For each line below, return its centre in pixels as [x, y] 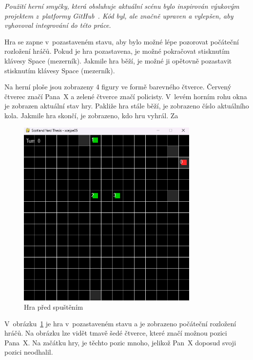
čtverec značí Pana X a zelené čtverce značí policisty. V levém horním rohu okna [126, 96]
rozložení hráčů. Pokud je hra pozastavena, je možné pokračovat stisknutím [117, 51]
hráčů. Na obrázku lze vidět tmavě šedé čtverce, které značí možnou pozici [116, 333]
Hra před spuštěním [54, 307]
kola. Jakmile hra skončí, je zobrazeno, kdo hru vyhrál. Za [91, 115]
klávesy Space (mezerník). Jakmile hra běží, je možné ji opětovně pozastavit [118, 60]
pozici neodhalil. [29, 352]
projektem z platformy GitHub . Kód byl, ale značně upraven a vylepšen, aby [119, 15]
